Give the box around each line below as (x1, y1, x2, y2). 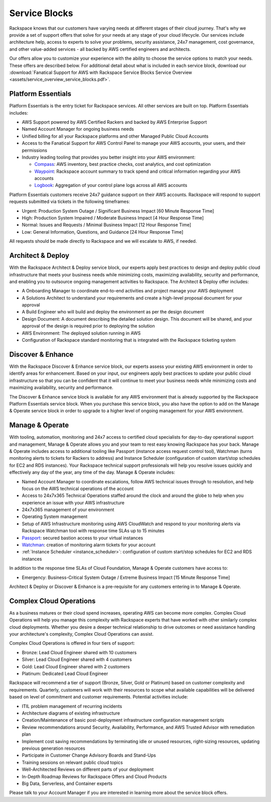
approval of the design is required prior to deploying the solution (22, 323, 155, 329)
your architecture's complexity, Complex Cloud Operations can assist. (9, 631, 154, 637)
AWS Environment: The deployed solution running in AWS (22, 330, 141, 336)
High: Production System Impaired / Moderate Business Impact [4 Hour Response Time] (22, 215, 204, 221)
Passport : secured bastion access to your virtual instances (22, 535, 143, 541)
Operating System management (22, 514, 88, 520)
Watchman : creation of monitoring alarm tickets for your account (22, 542, 156, 548)
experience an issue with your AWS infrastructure (22, 499, 125, 506)
